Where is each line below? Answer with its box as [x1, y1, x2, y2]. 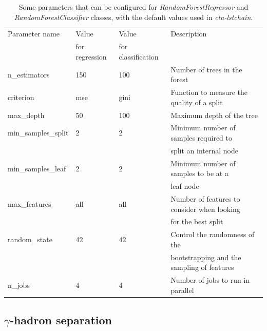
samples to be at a [170, 168, 228, 179]
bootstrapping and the [170, 251, 241, 262]
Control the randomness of [170, 229, 255, 240]
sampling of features [170, 262, 234, 272]
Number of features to [170, 193, 240, 204]
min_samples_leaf [8, 163, 66, 173]
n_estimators [8, 69, 50, 80]
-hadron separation [9, 312, 112, 328]
